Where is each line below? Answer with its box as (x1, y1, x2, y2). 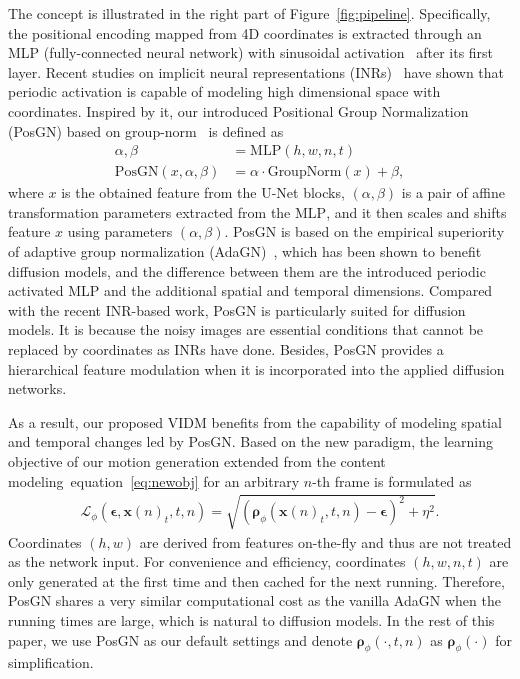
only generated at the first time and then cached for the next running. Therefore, (8, 570, 505, 591)
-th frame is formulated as (312, 470, 472, 491)
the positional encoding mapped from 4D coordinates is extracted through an (8, 22, 482, 43)
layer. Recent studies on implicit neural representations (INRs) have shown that (8, 61, 505, 82)
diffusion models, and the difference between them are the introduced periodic (8, 260, 486, 281)
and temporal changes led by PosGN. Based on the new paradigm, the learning (8, 431, 494, 452)
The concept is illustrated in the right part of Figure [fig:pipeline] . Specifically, (8, 3, 491, 23)
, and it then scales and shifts (326, 201, 507, 222)
